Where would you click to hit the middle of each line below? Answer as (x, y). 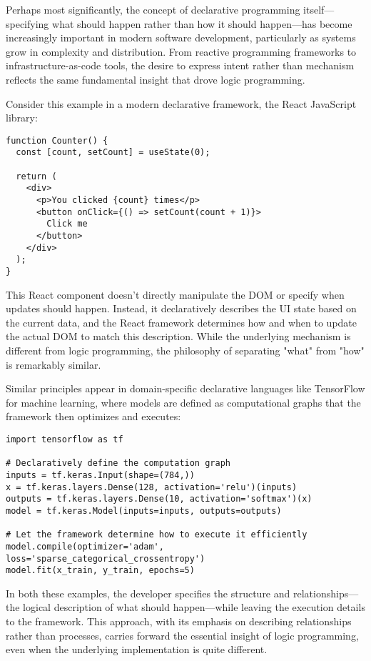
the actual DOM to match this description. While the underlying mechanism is (178, 336)
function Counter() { (57, 140)
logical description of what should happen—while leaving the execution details (194, 607)
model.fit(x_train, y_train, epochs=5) (100, 571)
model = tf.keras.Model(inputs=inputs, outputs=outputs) (144, 511)
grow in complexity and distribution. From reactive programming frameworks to (181, 51)
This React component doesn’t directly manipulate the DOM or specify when (175, 294)
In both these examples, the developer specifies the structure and (148, 593)
